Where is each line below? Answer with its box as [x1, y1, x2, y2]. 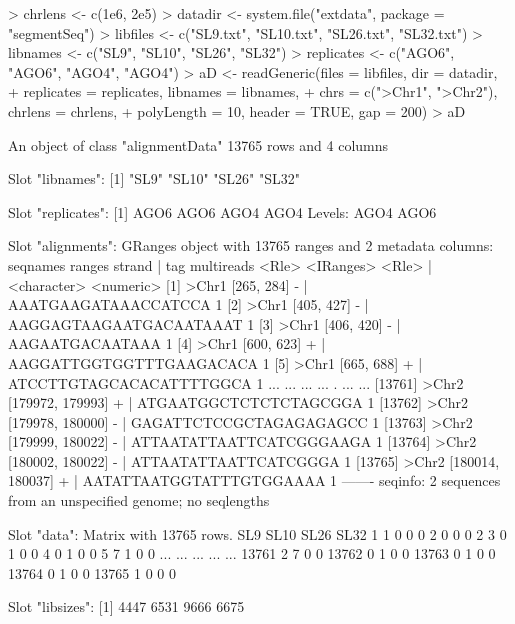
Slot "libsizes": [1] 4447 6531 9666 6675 [8, 596, 245, 617]
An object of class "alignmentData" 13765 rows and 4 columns [8, 134, 389, 155]
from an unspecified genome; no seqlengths [8, 490, 270, 511]
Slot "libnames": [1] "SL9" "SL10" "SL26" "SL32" [8, 168, 301, 189]
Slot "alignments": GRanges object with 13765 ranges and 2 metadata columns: [8, 235, 494, 256]
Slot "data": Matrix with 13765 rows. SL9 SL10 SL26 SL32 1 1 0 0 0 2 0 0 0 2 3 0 [8, 523, 507, 544]
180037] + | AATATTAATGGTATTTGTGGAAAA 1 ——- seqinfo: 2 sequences [8, 470, 501, 491]
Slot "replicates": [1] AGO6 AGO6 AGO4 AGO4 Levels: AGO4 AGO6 [8, 201, 437, 222]
